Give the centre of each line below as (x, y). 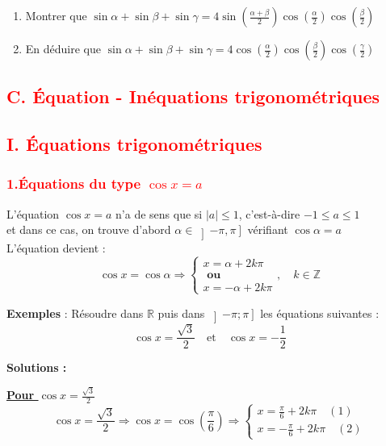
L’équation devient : (56, 247)
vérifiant (268, 229)
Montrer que (56, 15)
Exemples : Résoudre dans (75, 313)
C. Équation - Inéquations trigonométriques (193, 96)
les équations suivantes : (320, 313)
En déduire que (63, 48)
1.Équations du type (74, 183)
